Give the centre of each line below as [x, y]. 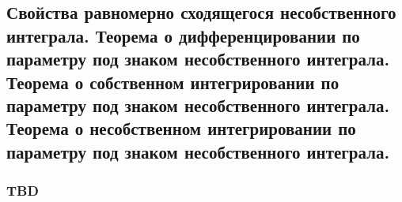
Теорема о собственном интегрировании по [173, 82]
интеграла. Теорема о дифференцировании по [183, 35]
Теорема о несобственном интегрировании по [181, 128]
